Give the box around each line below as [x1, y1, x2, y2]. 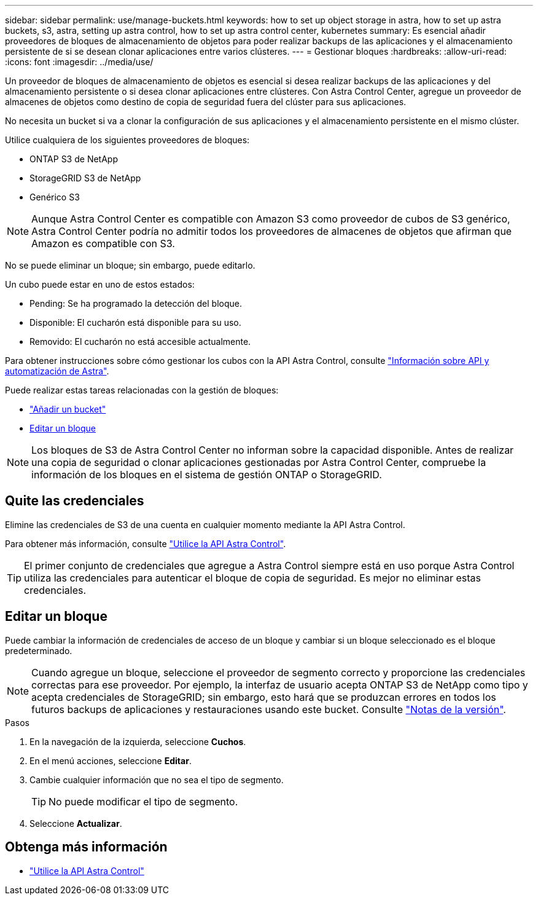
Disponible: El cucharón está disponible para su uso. [29, 317, 241, 328]
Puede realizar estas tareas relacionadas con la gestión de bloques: [5, 385, 279, 395]
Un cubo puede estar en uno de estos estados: [5, 279, 195, 290]
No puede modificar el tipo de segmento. [49, 795, 238, 808]
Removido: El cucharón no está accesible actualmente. [29, 336, 251, 347]
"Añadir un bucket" [29, 404, 106, 414]
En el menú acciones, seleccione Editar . [29, 755, 192, 766]
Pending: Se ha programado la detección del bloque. [29, 298, 242, 309]
